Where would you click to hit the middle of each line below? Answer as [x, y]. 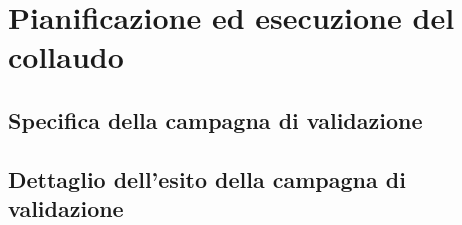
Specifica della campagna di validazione [215, 119]
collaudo [66, 56]
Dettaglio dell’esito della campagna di [207, 178]
